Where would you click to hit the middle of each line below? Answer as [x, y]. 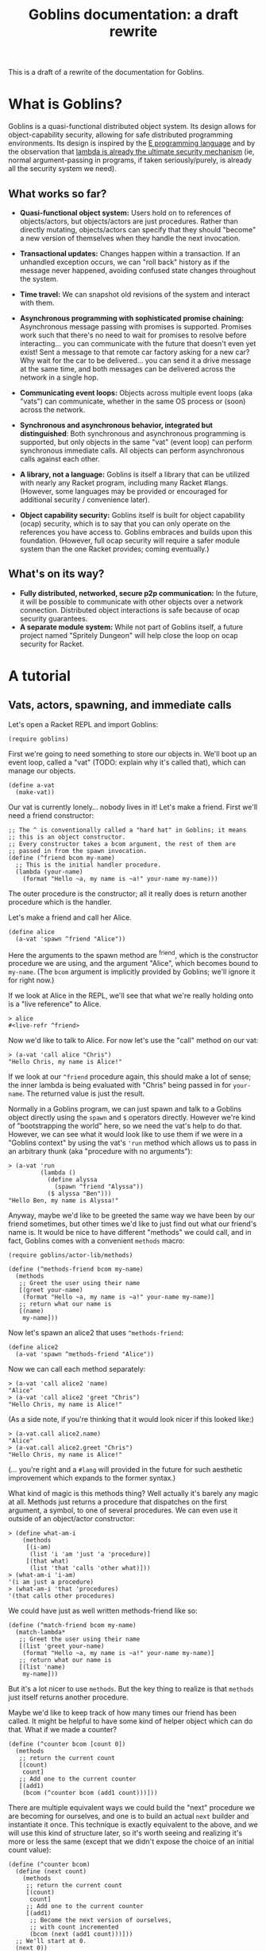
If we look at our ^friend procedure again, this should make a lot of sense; [130, 1077]
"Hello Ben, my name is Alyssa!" [64, 1201]
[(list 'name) [42, 1667]
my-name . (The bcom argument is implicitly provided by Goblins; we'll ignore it [132, 972]
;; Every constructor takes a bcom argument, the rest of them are [122, 844]
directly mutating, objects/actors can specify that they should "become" [138, 229]
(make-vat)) [35, 792]
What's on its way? [56, 574]
